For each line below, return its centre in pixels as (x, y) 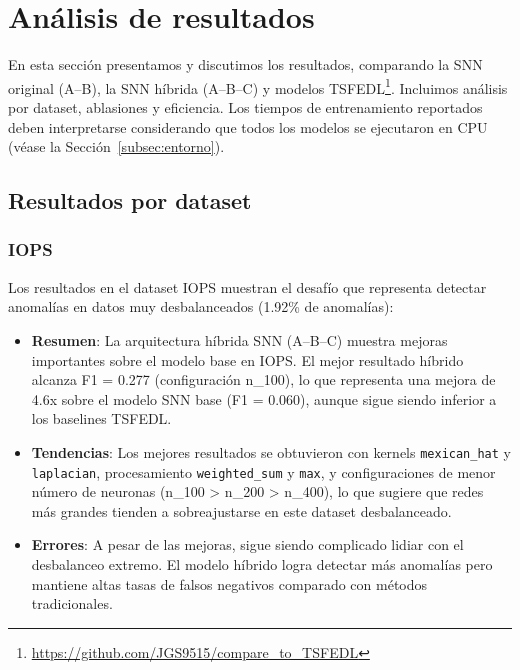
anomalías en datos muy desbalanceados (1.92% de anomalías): (201, 306)
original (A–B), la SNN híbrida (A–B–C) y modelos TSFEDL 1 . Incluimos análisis (258, 86)
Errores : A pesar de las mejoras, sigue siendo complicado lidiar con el (247, 544)
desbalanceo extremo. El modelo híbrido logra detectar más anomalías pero (262, 564)
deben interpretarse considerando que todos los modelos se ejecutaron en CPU (248, 126)
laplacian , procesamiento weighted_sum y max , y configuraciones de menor (263, 471)
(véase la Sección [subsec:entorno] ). (116, 146)
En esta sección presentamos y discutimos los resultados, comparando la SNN (245, 64)
